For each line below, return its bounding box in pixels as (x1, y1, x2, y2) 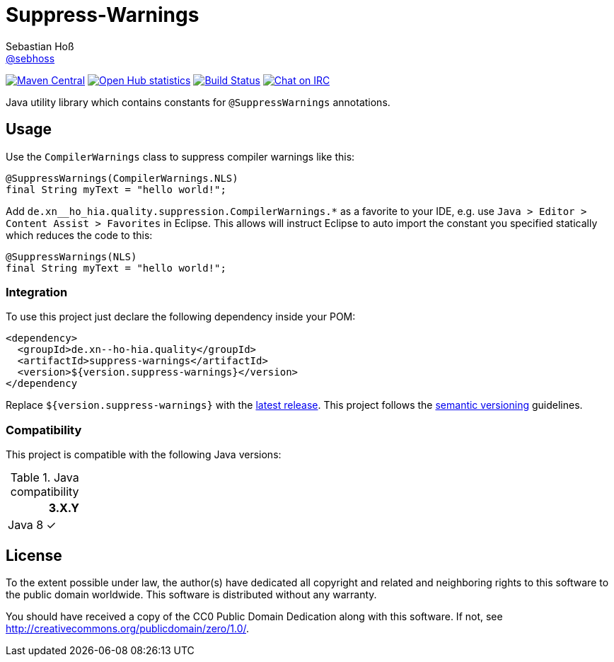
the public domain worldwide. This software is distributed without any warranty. (6, 588, 377, 600)
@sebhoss (6, 52, 55, 64)
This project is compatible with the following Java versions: (6, 448, 282, 461)
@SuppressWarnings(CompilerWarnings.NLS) (6, 172, 238, 184)
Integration (6, 284, 68, 299)
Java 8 (8, 518, 44, 533)
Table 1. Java (10, 470, 79, 485)
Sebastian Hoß (6, 40, 74, 52)
